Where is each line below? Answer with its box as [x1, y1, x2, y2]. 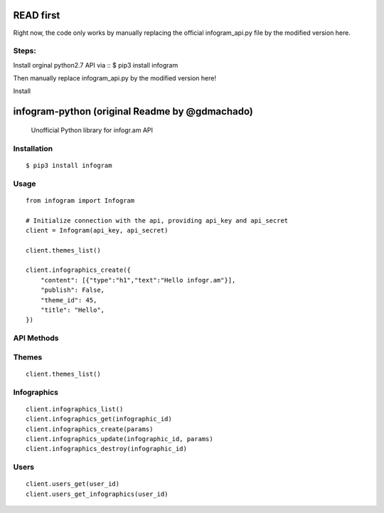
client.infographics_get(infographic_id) [26, 415, 172, 423]
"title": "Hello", [40, 306, 105, 314]
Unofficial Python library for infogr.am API [31, 125, 153, 134]
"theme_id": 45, [40, 296, 97, 304]
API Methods [13, 333, 59, 343]
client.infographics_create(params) [26, 425, 154, 433]
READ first [13, 9, 60, 21]
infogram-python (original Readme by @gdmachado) [13, 105, 254, 117]
